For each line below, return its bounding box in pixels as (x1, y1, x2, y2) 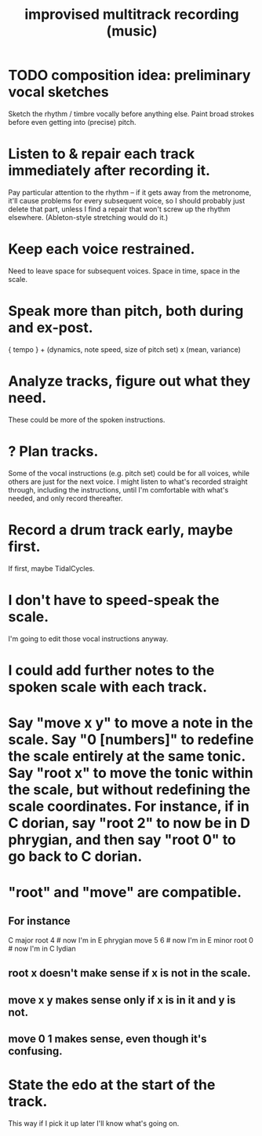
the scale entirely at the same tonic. (8, 747, 246, 765)
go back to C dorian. (8, 847, 143, 865)
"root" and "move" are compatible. (8, 884, 242, 901)
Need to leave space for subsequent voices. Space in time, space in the (8, 266, 241, 276)
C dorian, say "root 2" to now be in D (8, 814, 251, 832)
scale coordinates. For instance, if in (8, 797, 249, 815)
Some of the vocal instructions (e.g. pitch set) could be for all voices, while (8, 468, 249, 478)
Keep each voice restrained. (8, 240, 195, 258)
